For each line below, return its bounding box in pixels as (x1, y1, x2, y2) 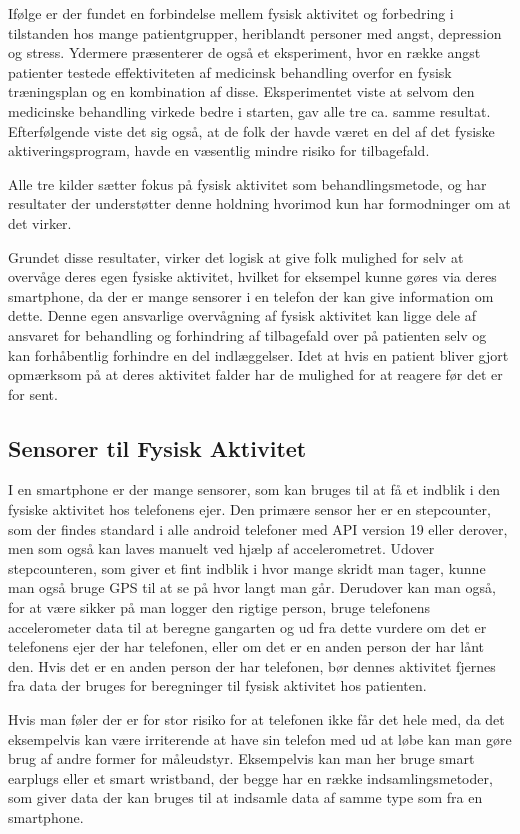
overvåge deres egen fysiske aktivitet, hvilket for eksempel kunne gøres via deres (8, 266, 497, 287)
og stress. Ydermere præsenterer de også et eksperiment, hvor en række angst (8, 42, 481, 63)
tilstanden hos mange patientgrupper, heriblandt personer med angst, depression (8, 22, 502, 43)
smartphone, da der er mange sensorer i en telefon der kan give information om (8, 285, 494, 306)
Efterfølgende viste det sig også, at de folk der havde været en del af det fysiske (8, 120, 495, 141)
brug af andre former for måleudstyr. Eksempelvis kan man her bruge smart (8, 748, 475, 769)
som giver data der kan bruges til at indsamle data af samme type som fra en (8, 787, 483, 808)
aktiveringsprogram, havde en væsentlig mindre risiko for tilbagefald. (8, 140, 430, 161)
